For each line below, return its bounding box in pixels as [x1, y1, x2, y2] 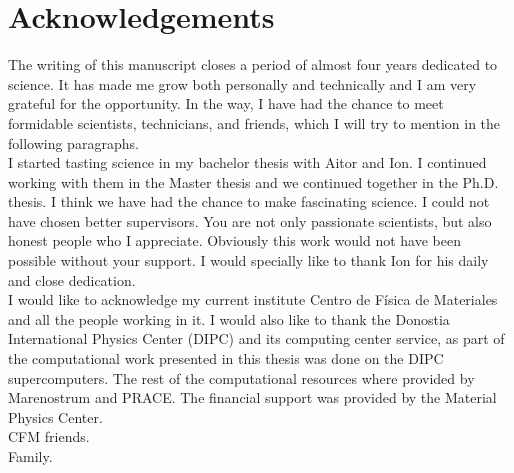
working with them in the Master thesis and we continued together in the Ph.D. [8, 171, 499, 192]
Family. [8, 446, 53, 466]
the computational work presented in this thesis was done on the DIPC [8, 348, 444, 369]
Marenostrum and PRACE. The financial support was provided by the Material [8, 387, 497, 408]
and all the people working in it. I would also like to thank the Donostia [8, 308, 450, 329]
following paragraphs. [8, 132, 139, 153]
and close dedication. [8, 269, 136, 290]
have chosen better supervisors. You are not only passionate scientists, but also [8, 210, 492, 231]
